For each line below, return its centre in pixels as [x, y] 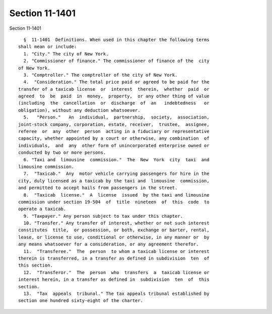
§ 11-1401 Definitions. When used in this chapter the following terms [116, 40]
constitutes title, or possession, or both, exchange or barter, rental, [114, 230]
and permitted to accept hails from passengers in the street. [98, 188]
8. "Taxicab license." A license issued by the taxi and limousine [116, 195]
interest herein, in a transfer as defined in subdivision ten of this [114, 279]
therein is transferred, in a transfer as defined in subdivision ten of [114, 259]
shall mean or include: [48, 47]
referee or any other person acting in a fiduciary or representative [114, 132]
